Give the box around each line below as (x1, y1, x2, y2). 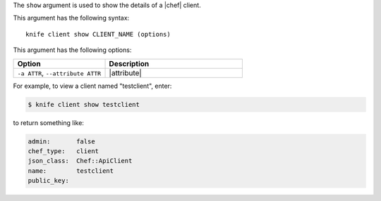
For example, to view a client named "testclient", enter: (13, 82, 172, 90)
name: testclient (28, 167, 114, 175)
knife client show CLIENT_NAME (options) (25, 30, 171, 38)
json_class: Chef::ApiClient (28, 157, 133, 165)
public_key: (28, 176, 70, 185)
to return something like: (13, 118, 85, 127)
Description (109, 58, 150, 68)
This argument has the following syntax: (13, 14, 130, 22)
